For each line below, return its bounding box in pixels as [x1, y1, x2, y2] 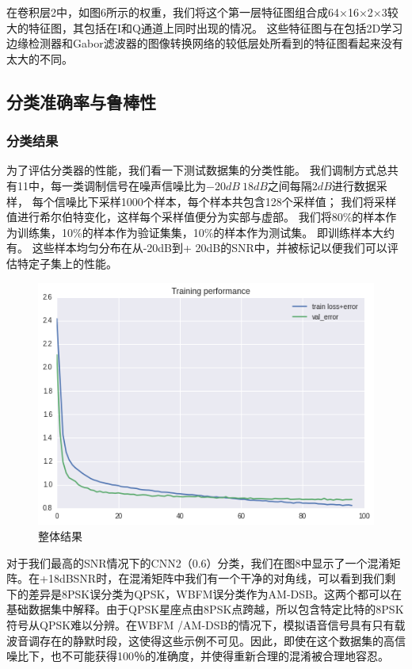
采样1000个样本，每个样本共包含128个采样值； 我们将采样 [98, 193, 397, 209]
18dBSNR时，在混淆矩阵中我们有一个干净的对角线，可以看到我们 [48, 570, 385, 587]
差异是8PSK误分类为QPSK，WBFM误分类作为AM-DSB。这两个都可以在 [28, 585, 402, 602]
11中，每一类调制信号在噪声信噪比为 [17, 177, 206, 193]
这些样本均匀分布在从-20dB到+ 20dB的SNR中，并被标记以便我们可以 [32, 239, 387, 256]
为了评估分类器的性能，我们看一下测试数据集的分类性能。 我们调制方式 [6, 162, 376, 178]
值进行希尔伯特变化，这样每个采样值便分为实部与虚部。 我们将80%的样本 [6, 208, 386, 225]
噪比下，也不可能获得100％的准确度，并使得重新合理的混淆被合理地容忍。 [6, 648, 389, 664]
